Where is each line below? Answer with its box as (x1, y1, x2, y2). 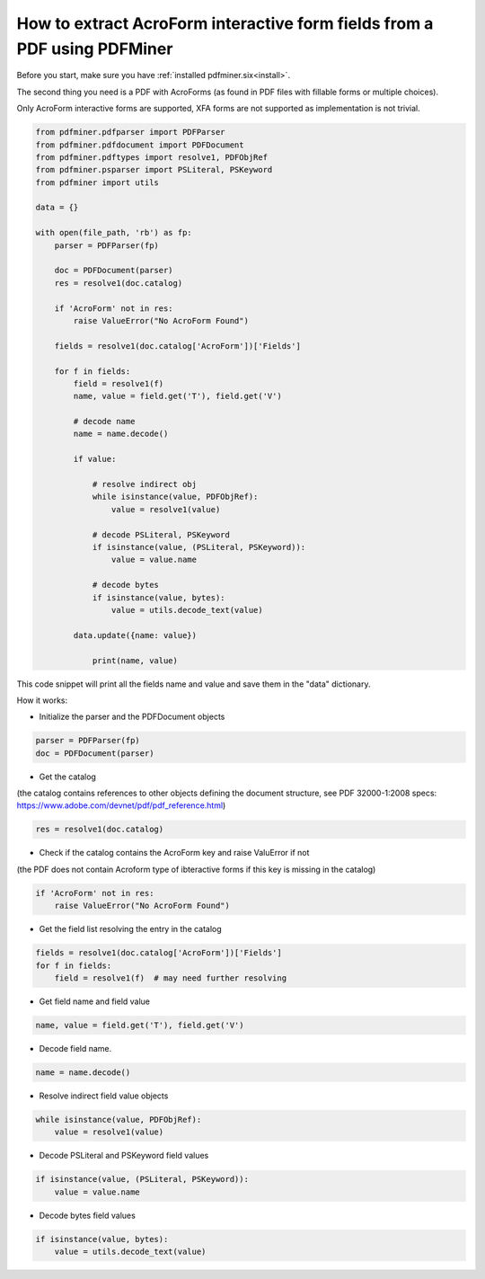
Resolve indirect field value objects (39, 1090, 169, 1101)
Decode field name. (39, 1043, 112, 1053)
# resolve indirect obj (92, 479, 198, 490)
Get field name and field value (39, 996, 151, 1007)
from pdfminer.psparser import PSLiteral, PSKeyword (35, 164, 273, 175)
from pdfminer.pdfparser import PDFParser (35, 127, 225, 138)
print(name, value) (92, 655, 179, 665)
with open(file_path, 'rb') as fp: (35, 227, 192, 238)
